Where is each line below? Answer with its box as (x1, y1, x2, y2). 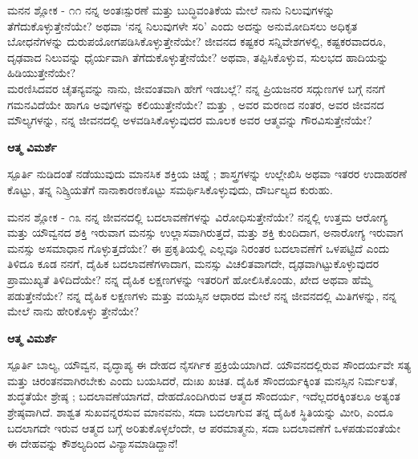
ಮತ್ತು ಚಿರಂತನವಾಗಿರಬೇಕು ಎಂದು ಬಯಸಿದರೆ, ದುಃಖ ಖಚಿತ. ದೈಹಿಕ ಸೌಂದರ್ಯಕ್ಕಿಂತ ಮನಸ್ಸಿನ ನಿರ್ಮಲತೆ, (7, 372, 398, 388)
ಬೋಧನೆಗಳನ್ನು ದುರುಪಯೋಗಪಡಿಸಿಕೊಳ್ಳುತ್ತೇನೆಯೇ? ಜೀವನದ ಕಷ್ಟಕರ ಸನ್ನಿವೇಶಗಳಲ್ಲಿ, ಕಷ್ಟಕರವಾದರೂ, (7, 33, 386, 50)
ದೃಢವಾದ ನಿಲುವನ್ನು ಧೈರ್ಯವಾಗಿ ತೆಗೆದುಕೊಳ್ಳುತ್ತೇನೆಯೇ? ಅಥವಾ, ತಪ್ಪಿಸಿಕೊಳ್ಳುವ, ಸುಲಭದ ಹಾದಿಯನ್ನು (7, 48, 389, 65)
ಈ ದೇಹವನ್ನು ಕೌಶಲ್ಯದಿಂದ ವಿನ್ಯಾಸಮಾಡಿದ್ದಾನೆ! (7, 435, 178, 452)
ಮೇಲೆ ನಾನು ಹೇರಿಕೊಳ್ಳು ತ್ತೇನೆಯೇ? (7, 303, 140, 319)
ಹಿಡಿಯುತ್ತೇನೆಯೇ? (7, 64, 76, 81)
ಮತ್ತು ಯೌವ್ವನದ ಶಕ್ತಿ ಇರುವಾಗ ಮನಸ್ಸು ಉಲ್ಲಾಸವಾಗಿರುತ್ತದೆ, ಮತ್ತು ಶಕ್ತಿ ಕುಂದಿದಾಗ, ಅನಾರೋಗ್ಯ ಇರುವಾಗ (7, 224, 404, 241)
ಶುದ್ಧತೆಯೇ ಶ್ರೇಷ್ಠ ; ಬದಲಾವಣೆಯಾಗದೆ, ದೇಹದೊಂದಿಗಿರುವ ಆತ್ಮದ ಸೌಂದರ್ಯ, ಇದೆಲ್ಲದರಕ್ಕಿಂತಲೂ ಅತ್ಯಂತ (7, 388, 400, 404)
